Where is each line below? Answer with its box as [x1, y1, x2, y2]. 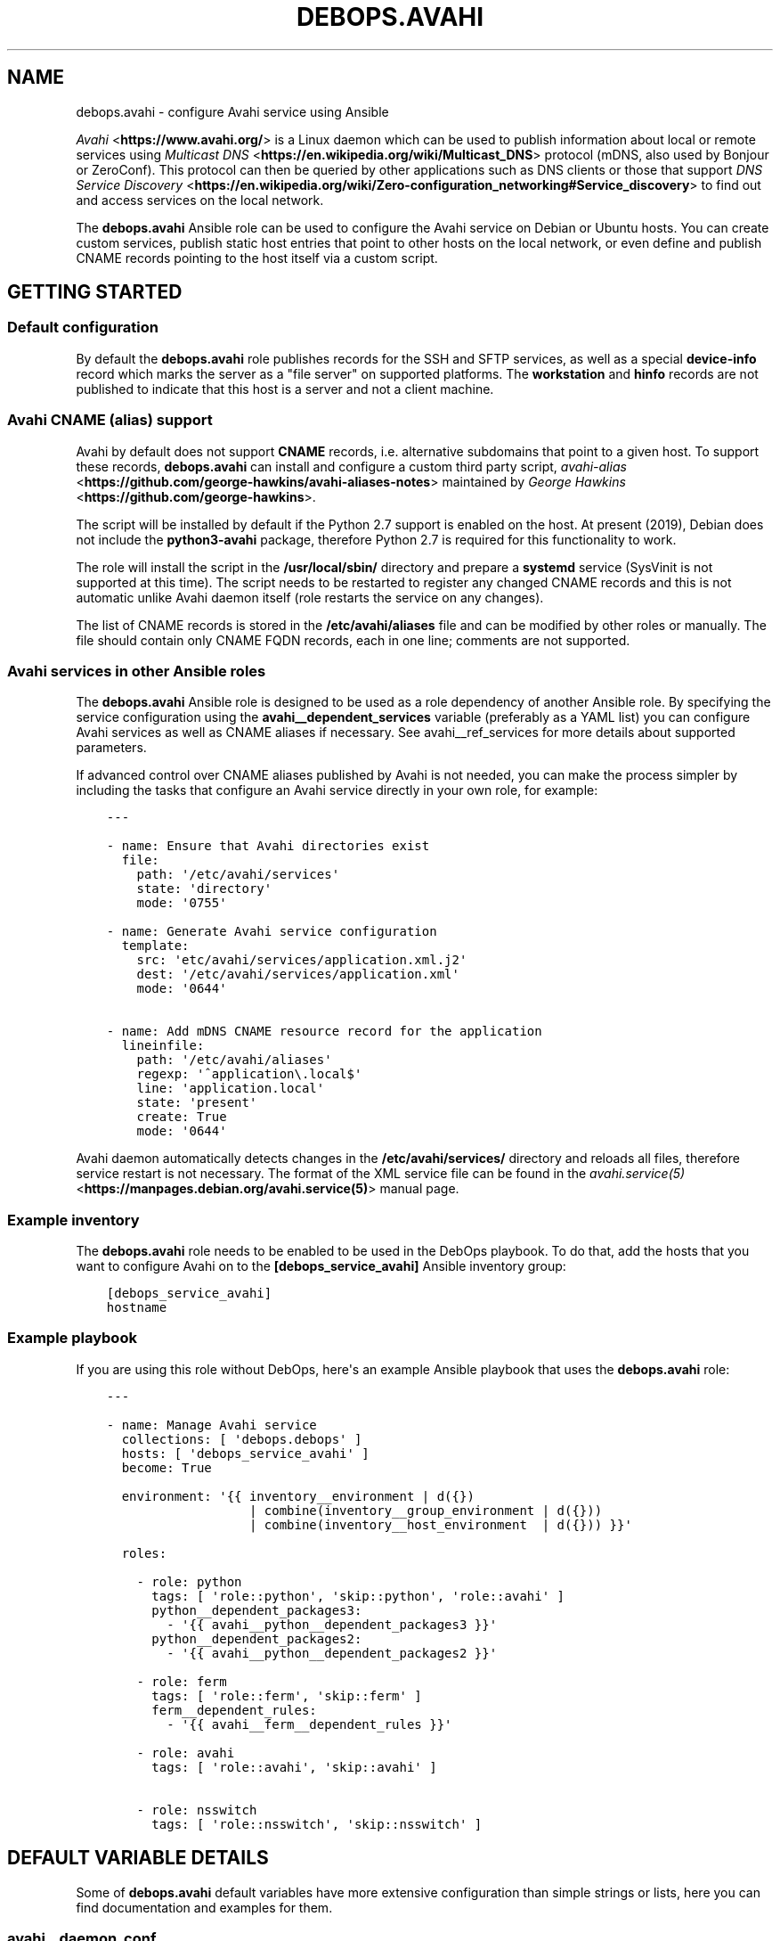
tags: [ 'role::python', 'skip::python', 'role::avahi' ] [151, 1588, 565, 1603]
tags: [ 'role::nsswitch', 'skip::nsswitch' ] [151, 1816, 483, 1831]
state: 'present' [136, 1095, 257, 1110]
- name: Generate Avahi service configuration [106, 924, 437, 939]
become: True [121, 1460, 212, 1475]
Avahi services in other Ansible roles [7, 661, 266, 680]
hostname [106, 1300, 167, 1315]
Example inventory [7, 1210, 140, 1229]
